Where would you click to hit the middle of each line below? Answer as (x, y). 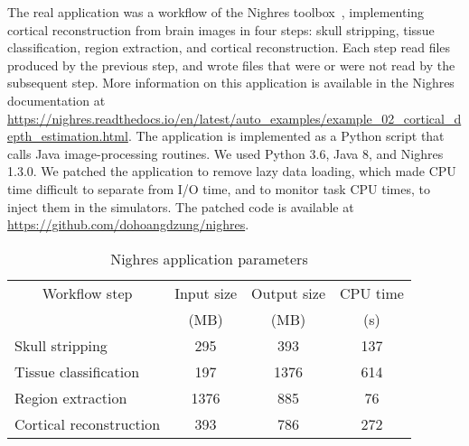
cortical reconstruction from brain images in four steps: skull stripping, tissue (221, 29)
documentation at (56, 100)
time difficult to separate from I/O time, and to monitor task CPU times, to (219, 188)
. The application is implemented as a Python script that (286, 136)
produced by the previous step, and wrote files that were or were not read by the (231, 65)
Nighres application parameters (209, 258)
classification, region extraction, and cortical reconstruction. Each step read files (229, 47)
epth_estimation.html (68, 136)
